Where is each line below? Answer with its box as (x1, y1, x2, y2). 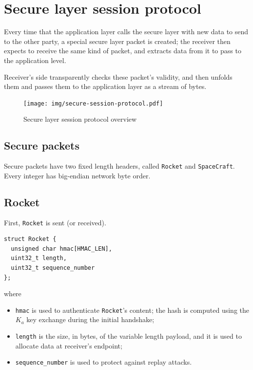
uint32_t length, (11, 255, 67, 262)
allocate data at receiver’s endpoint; (15, 340, 122, 350)
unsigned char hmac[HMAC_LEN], (11, 245, 112, 252)
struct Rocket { (4, 236, 57, 243)
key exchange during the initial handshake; (26, 314, 155, 325)
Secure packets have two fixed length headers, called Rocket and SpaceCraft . (4, 161, 235, 171)
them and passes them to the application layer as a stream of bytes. (4, 81, 207, 91)
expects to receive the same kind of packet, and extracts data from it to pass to (4, 45, 241, 56)
